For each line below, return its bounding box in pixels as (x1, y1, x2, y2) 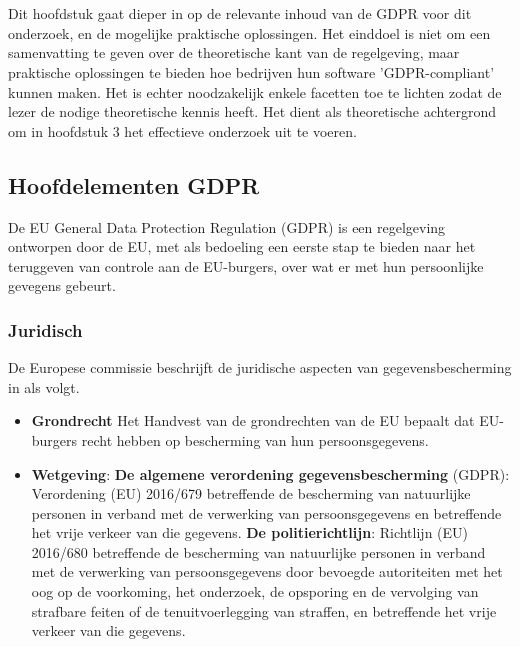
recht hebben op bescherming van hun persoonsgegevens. (81, 429, 429, 450)
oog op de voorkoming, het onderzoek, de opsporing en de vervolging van (31, 581, 479, 602)
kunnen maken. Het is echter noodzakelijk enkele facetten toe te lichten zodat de (8, 81, 502, 102)
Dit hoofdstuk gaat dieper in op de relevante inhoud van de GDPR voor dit (8, 3, 472, 24)
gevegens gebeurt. (8, 275, 116, 296)
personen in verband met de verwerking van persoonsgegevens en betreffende (31, 502, 502, 523)
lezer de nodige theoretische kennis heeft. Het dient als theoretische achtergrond (8, 101, 497, 122)
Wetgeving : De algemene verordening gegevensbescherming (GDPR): (31, 463, 510, 484)
